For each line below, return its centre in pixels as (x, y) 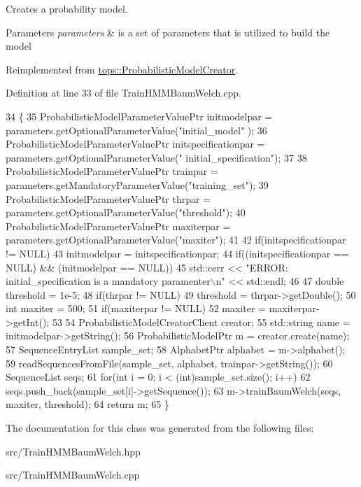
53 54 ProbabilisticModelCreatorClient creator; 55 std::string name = (201, 322)
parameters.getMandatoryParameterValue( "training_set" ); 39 (137, 184)
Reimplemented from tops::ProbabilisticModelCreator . (122, 69)
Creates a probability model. (67, 8)
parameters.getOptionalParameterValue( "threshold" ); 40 (126, 212)
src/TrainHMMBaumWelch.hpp (73, 451)
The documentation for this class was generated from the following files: (160, 428)
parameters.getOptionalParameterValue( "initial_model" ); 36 (136, 130)
